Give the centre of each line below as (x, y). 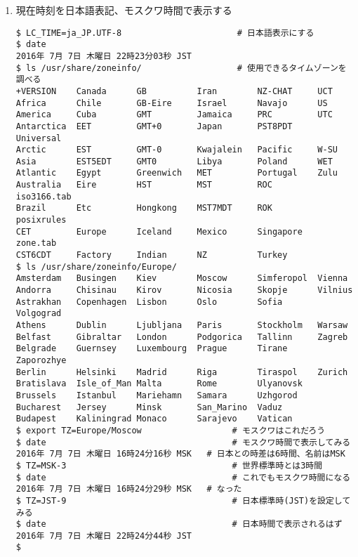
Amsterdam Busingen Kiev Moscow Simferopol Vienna (182, 278)
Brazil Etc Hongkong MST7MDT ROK (144, 208)
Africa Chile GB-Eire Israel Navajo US (172, 103)
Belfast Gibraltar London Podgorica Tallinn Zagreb (182, 337)
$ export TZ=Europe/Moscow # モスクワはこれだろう (171, 430)
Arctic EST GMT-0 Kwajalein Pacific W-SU (177, 150)
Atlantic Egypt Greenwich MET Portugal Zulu (177, 173)
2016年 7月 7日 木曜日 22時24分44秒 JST (104, 536)
